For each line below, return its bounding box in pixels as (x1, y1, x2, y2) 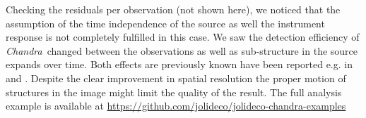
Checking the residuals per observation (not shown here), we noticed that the (6, 2, 341, 16)
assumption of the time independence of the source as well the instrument (6, 15, 325, 30)
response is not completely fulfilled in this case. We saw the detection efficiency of (6, 29, 360, 44)
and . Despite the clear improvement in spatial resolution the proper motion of (6, 70, 346, 85)
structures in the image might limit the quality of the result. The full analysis (6, 84, 342, 99)
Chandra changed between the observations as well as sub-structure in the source (6, 43, 358, 58)
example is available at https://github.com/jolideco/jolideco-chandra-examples (6, 98, 346, 113)
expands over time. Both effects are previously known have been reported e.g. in (6, 57, 353, 72)
